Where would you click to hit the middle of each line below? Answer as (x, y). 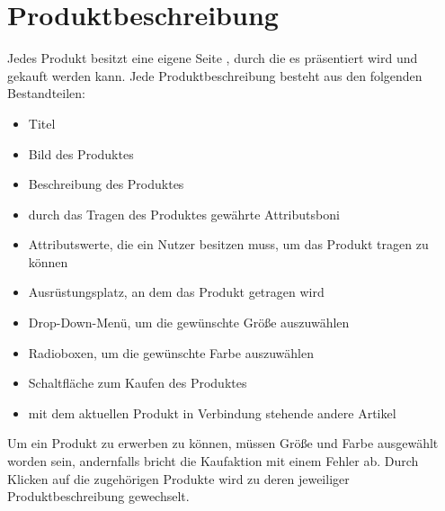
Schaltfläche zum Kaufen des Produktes (138, 383)
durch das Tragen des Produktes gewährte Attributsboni (184, 214)
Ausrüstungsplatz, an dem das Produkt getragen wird (176, 292)
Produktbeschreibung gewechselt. (98, 496)
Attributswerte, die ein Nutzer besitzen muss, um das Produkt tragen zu (228, 244)
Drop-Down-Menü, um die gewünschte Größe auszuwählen (189, 323)
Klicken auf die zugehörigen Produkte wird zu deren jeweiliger (178, 478)
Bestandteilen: (46, 93)
